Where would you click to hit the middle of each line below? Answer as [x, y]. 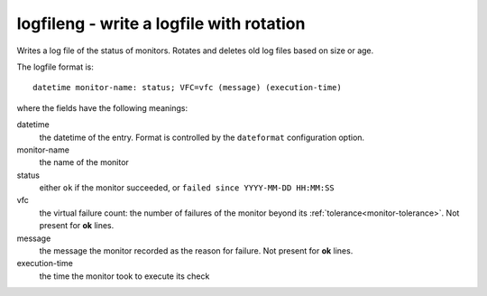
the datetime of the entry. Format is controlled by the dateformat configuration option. [202, 137]
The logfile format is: [55, 67]
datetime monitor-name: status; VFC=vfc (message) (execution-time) [187, 88]
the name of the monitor [84, 162]
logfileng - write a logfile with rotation [161, 23]
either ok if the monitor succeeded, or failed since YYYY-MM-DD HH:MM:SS [187, 188]
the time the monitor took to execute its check [124, 276]
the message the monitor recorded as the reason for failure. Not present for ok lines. [196, 251]
